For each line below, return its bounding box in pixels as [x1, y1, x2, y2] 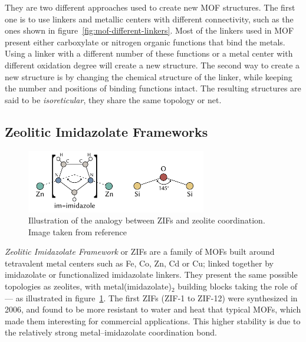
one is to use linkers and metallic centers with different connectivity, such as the [5, 12, 294, 25]
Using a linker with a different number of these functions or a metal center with [5, 47, 293, 60]
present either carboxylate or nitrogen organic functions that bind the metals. [5, 35, 285, 48]
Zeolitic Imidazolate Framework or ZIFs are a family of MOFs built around [5, 245, 275, 258]
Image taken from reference [28, 225, 127, 238]
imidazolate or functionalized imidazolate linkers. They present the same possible [5, 268, 298, 281]
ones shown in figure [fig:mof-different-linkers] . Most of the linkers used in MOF [5, 24, 294, 37]
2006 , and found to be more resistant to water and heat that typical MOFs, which [5, 303, 301, 315]
